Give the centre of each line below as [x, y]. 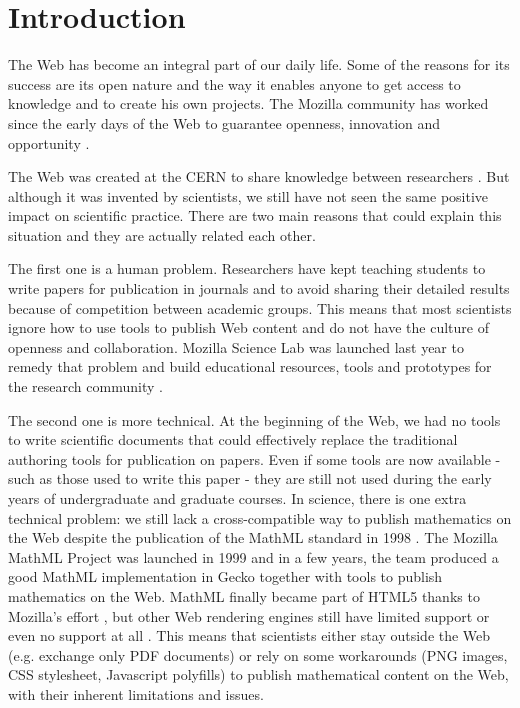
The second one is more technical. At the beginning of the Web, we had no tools [254, 419]
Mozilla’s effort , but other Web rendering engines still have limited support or [249, 615]
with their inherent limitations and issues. [136, 693]
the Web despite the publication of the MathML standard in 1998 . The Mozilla [253, 537]
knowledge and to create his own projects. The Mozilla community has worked [248, 103]
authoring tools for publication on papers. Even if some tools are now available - [254, 458]
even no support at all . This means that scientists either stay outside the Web [249, 635]
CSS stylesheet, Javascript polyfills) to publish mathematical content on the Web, [258, 674]
